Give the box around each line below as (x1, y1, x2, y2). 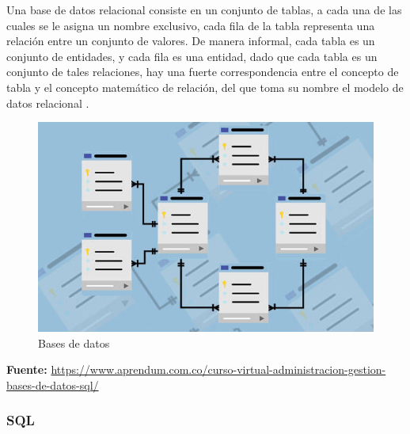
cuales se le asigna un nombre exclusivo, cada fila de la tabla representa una (6, 17, 375, 33)
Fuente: (6, 361, 47, 378)
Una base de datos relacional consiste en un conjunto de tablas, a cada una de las (6, 2, 402, 17)
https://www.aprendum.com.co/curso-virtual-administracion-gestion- (51, 361, 386, 378)
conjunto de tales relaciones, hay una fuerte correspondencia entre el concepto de (6, 63, 399, 80)
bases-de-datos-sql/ (6, 376, 99, 393)
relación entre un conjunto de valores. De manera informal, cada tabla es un (6, 32, 375, 49)
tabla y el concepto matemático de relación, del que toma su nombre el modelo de (6, 78, 404, 95)
